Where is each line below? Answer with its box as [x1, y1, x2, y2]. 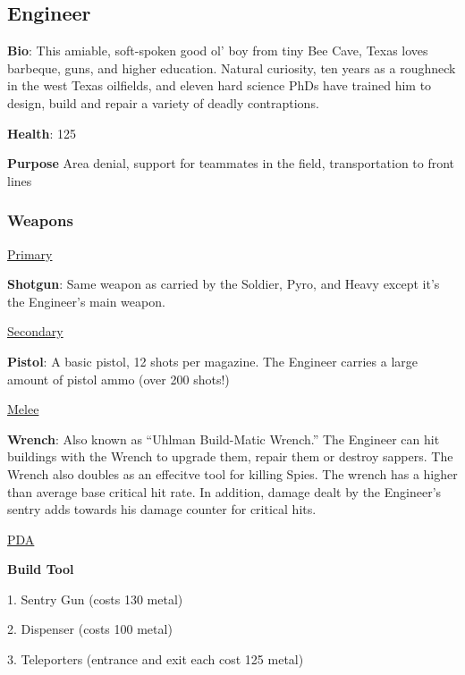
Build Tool [7, 560, 74, 578]
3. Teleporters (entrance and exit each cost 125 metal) [7, 650, 304, 669]
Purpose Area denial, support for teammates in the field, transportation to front [7, 154, 455, 173]
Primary [7, 244, 53, 263]
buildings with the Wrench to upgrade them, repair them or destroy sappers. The [7, 447, 453, 466]
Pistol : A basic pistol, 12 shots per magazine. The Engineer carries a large [7, 351, 418, 370]
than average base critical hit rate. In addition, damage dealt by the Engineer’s [7, 482, 442, 501]
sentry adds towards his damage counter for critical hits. [7, 500, 317, 519]
